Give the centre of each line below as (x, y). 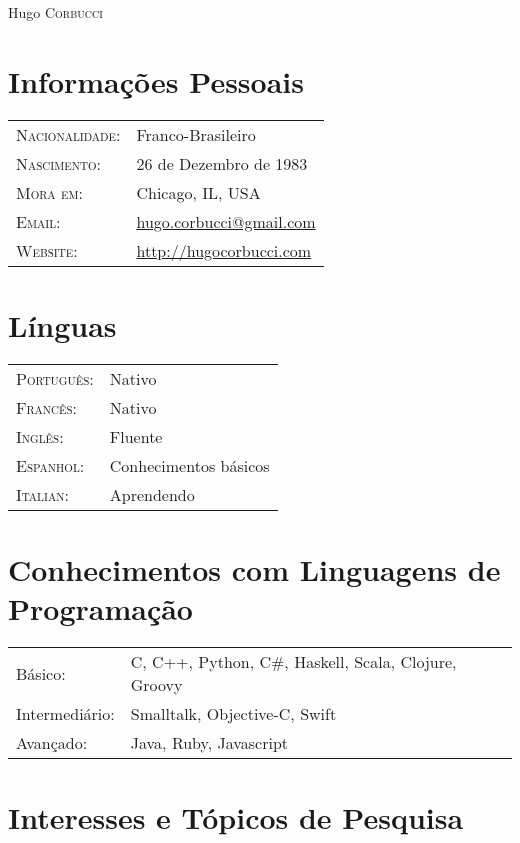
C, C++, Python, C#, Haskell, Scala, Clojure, (293, 662)
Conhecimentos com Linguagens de (254, 569)
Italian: (42, 494)
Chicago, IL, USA (198, 192)
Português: (55, 378)
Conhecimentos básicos (189, 465)
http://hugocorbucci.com (224, 250)
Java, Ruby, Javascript (209, 743)
